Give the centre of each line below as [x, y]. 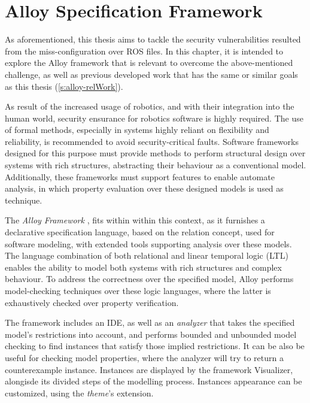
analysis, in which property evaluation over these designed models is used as [144, 188]
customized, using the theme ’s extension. [79, 393]
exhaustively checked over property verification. [92, 302]
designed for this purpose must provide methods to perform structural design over [155, 153]
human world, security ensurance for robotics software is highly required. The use [154, 118]
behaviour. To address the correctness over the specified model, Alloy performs [149, 279]
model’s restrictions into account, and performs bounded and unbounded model [151, 334]
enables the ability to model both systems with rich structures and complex [143, 267]
